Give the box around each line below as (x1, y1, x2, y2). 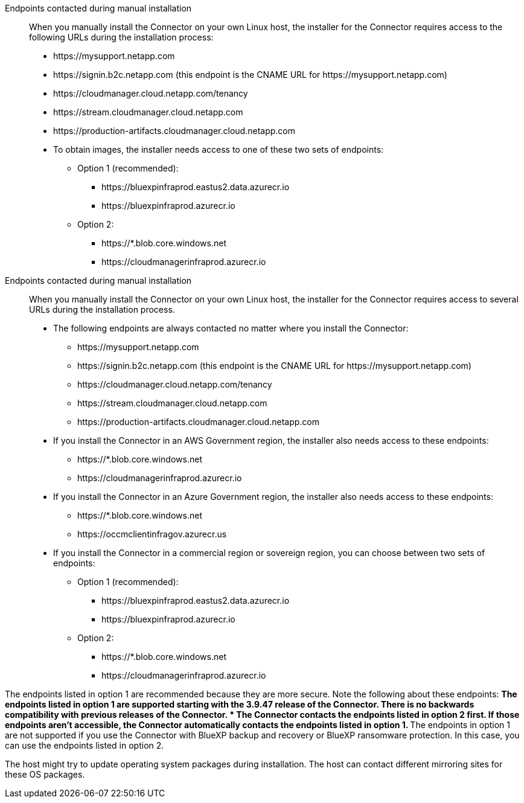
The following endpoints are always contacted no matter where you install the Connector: (53, 323, 409, 333)
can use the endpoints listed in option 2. (5, 740, 164, 750)
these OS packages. (5, 769, 85, 779)
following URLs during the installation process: (29, 32, 214, 42)
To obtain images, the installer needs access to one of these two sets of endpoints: (53, 144, 384, 155)
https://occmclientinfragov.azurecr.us (77, 529, 227, 539)
